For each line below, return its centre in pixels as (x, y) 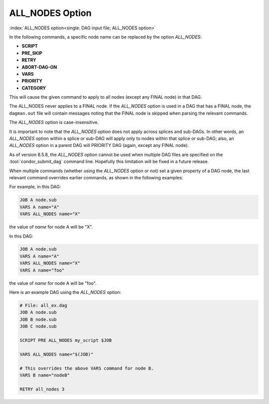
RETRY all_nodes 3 (42, 389)
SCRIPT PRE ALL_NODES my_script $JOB (66, 340)
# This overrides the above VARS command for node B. (87, 368)
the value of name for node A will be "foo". (53, 283)
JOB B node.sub (38, 319)
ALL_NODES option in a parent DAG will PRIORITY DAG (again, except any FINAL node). (99, 145)
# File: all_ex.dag (43, 306)
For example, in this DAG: (35, 187)
